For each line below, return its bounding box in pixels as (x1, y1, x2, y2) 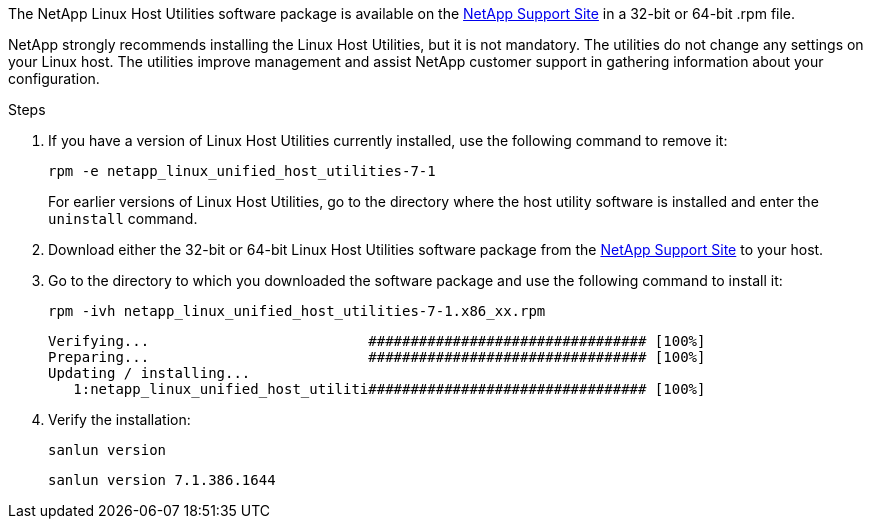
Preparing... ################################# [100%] (48, 349, 706, 365)
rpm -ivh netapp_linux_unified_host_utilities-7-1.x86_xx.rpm (48, 303, 546, 319)
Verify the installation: (48, 411, 191, 428)
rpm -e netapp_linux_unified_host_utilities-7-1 (48, 163, 436, 179)
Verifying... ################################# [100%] (48, 333, 706, 349)
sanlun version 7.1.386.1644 (48, 472, 276, 488)
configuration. (8, 70, 100, 87)
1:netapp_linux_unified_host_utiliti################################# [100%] (73, 381, 706, 397)
